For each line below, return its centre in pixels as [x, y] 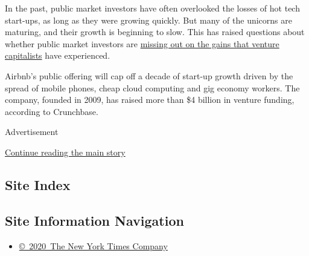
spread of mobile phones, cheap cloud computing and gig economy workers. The [152, 87]
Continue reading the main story [65, 152]
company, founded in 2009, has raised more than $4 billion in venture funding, [150, 100]
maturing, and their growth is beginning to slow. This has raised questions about [155, 32]
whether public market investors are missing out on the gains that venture [142, 43]
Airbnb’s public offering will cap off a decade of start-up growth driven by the [149, 75]
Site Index [38, 184]
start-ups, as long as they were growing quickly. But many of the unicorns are [148, 20]
